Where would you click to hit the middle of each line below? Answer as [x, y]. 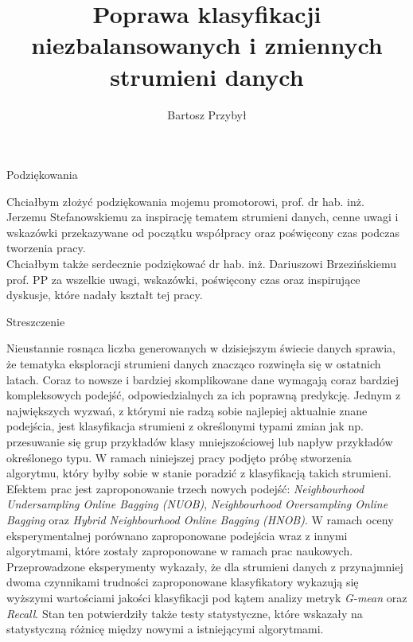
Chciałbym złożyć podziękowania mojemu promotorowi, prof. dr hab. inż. [185, 201]
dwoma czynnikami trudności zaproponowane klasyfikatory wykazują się [183, 582]
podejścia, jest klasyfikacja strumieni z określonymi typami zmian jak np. [185, 426]
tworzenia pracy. [46, 248]
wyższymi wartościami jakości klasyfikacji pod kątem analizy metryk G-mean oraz [207, 597]
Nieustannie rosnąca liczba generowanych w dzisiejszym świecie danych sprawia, [201, 348]
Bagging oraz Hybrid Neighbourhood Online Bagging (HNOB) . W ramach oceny [200, 519]
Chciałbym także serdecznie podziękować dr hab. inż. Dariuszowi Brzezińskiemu [201, 264]
